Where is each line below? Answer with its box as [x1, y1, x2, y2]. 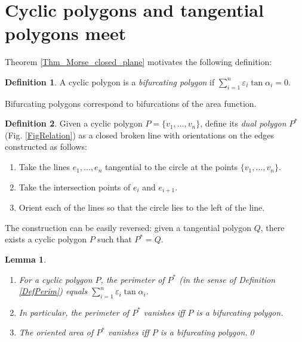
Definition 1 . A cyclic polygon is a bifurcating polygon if [5, 75, 215, 88]
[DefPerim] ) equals [19, 285, 88, 297]
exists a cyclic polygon [5, 233, 87, 245]
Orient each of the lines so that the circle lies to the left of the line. [19, 201, 265, 214]
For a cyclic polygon [19, 273, 93, 285]
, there [260, 221, 285, 233]
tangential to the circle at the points [104, 161, 238, 173]
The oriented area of [19, 326, 94, 338]
